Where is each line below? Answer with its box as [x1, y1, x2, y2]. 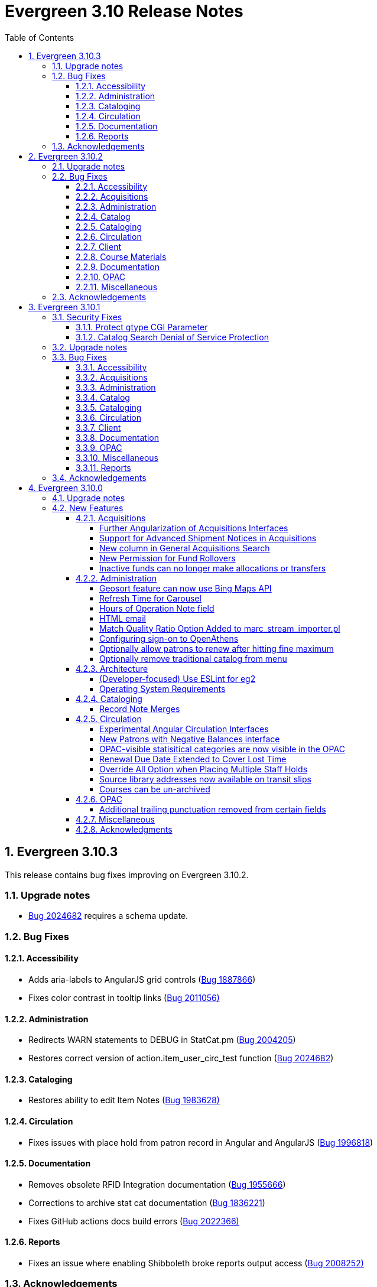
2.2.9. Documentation [76, 261, 160, 272]
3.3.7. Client [76, 422, 121, 433]
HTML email [99, 613, 147, 623]
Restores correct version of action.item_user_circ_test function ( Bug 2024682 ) [28, 1053, 334, 1064]
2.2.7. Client [76, 241, 122, 252]
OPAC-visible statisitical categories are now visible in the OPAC [99, 743, 345, 754]
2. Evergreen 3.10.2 [28, 151, 103, 161]
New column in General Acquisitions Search [99, 542, 270, 553]
